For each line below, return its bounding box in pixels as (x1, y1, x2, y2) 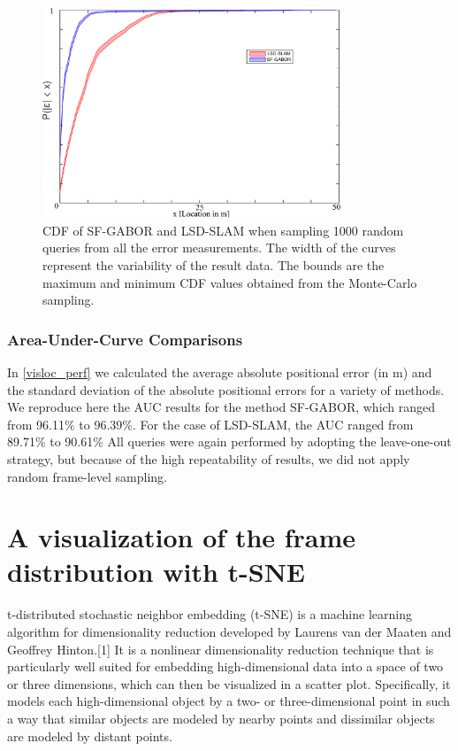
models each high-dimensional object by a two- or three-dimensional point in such (7, 692, 450, 710)
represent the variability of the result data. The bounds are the (42, 255, 385, 274)
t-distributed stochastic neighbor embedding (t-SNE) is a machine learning (7, 605, 412, 623)
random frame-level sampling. (7, 467, 167, 485)
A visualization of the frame (7, 519, 356, 555)
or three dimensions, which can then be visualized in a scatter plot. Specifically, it (7, 674, 451, 693)
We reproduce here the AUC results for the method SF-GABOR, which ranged (7, 398, 436, 416)
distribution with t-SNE (7, 554, 306, 590)
